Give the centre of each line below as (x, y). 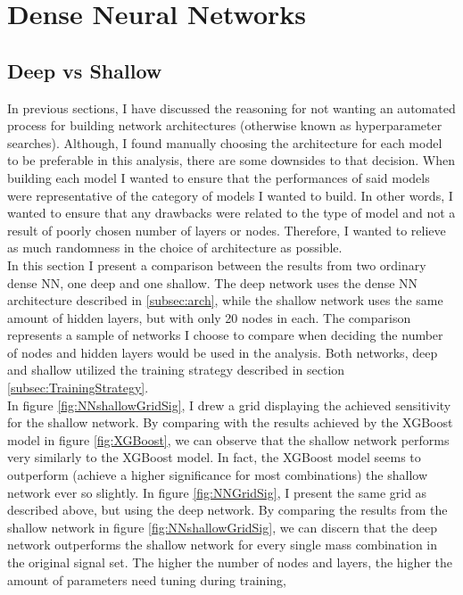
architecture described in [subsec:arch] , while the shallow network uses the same (225, 300)
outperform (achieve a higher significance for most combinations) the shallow (218, 475)
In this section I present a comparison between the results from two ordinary (217, 264)
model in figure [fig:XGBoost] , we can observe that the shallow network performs (228, 439)
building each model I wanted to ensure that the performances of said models (219, 177)
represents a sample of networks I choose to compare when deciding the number (225, 335)
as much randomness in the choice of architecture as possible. (175, 248)
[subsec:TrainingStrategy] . (78, 388)
